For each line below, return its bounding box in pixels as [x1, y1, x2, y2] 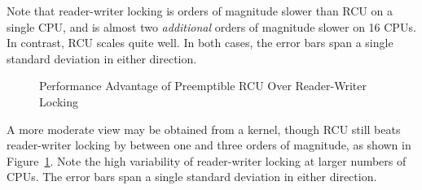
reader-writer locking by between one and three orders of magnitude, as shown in [7, 136, 411, 153]
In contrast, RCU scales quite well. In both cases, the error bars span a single [7, 34, 393, 51]
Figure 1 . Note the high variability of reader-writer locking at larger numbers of [7, 152, 407, 169]
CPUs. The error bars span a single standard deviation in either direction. [7, 168, 377, 185]
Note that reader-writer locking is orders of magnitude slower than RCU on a [7, 2, 393, 19]
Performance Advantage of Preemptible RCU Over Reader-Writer [39, 77, 367, 94]
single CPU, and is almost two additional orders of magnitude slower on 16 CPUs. [7, 18, 416, 35]
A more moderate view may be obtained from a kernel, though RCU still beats [7, 120, 401, 137]
